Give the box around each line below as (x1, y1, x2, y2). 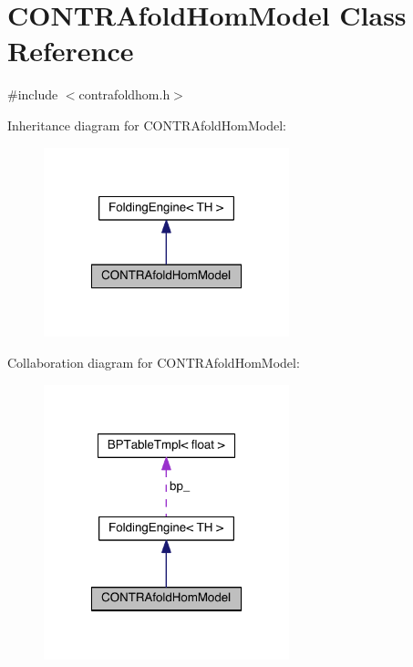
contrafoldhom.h (78, 85, 170, 104)
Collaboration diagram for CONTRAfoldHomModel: (7, 353, 300, 371)
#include (7, 85, 58, 104)
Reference (7, 32, 134, 69)
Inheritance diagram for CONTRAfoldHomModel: (7, 115, 287, 134)
